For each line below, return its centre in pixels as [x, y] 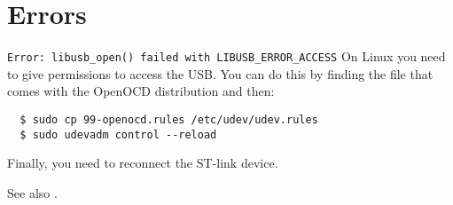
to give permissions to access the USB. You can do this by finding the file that [220, 73]
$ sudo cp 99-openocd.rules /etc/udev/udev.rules [169, 119]
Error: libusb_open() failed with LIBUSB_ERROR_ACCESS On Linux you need [226, 56]
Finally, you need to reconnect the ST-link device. [143, 163]
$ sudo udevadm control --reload [118, 134]
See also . [32, 192]
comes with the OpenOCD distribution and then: [141, 91]
